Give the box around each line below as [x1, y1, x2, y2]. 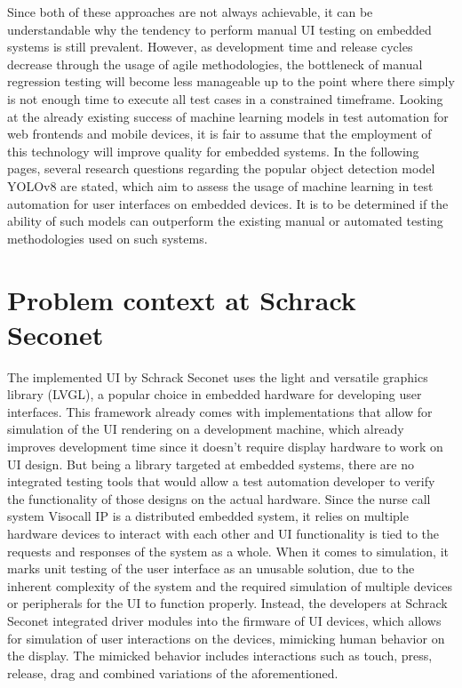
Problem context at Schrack [7, 281, 356, 317]
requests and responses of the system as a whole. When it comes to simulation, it [7, 541, 449, 560]
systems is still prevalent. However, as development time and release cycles [7, 37, 413, 56]
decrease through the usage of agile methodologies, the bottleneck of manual [7, 54, 423, 73]
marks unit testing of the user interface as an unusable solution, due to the [7, 559, 415, 578]
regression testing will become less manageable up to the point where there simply [7, 72, 455, 91]
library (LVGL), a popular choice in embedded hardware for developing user [7, 385, 422, 404]
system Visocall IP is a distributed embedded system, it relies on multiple [7, 507, 409, 525]
